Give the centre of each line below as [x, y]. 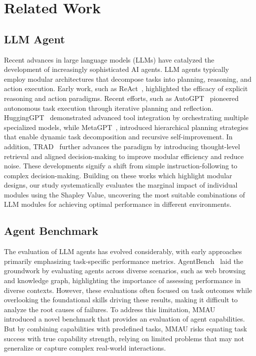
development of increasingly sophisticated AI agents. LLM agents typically [117, 69]
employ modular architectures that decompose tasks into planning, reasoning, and [128, 79]
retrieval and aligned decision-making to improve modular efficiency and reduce [124, 156]
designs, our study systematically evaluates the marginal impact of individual [121, 185]
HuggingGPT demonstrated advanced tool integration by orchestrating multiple [127, 117]
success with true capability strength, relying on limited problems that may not [124, 338]
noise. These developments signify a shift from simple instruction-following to [121, 166]
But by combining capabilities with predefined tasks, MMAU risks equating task [126, 329]
